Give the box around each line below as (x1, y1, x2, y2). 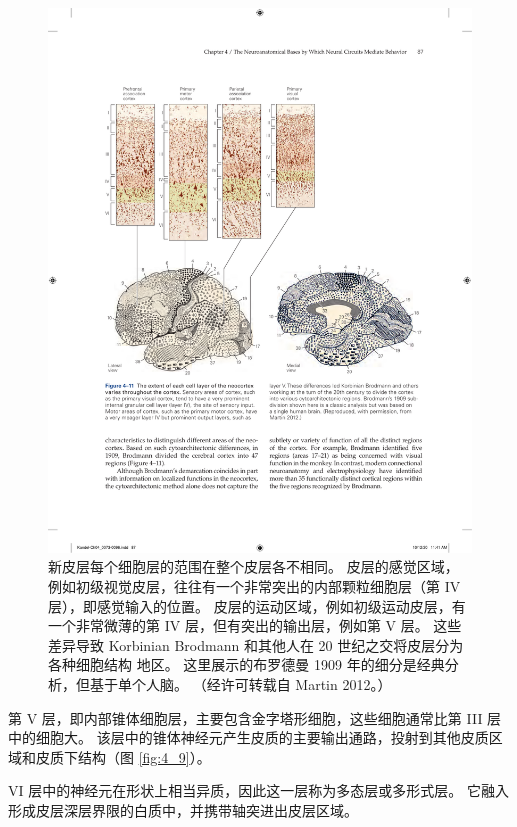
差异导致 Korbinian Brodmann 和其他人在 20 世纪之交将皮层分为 (48, 634, 464, 655)
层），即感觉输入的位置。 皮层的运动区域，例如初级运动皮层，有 (48, 595, 466, 616)
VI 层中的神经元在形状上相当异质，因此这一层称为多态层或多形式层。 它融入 (8, 780, 509, 801)
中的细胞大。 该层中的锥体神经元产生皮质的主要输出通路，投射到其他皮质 (8, 727, 489, 748)
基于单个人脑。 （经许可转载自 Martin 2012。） (89, 673, 392, 694)
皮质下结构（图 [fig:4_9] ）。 (35, 746, 211, 767)
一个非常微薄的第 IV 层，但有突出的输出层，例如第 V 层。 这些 (48, 615, 462, 636)
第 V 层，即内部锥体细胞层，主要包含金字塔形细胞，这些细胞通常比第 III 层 (8, 707, 502, 728)
